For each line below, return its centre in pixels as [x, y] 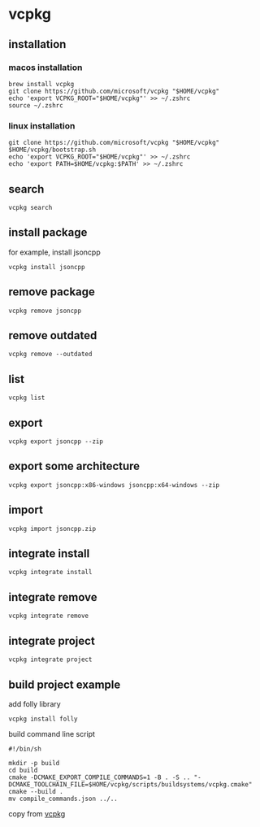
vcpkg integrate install [50, 572]
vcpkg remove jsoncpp [45, 311]
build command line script [52, 733]
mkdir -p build [34, 763]
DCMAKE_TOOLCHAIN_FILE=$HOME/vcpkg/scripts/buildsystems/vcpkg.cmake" [130, 784]
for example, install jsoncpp [54, 252]
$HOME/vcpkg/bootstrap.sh [52, 150]
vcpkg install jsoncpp [47, 267]
